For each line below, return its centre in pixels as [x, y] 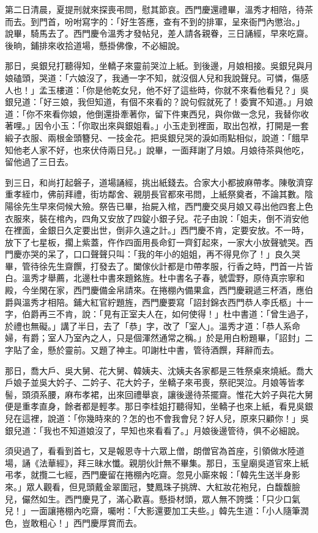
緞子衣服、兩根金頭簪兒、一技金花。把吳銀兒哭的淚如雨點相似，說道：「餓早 [157, 137]
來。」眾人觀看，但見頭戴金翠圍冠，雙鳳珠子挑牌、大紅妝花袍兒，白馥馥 [148, 486]
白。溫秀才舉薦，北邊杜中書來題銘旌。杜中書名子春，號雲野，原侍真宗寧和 [155, 278]
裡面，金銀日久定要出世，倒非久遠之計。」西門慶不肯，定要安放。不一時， [161, 230]
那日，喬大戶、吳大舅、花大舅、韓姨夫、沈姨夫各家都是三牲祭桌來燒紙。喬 [155, 370]
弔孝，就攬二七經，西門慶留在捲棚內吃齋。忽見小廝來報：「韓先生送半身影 [153, 475]
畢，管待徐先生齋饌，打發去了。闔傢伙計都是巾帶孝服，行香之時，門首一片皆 [159, 266]
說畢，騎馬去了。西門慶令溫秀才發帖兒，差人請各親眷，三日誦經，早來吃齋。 [159, 33]
